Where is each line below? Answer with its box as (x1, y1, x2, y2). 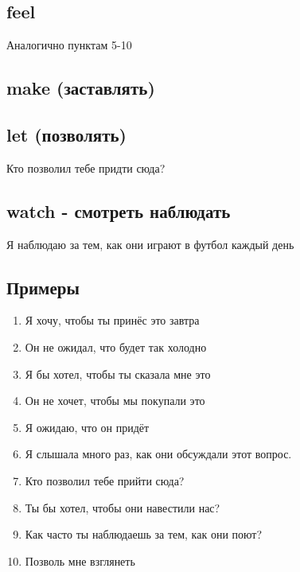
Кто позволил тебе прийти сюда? (25, 472, 185, 488)
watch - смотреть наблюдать (6, 198, 231, 223)
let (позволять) (6, 122, 127, 146)
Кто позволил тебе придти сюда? (6, 159, 166, 176)
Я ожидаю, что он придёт (25, 418, 150, 435)
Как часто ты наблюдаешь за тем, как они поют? (25, 526, 263, 543)
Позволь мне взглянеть (25, 552, 135, 569)
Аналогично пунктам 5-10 (6, 37, 132, 53)
